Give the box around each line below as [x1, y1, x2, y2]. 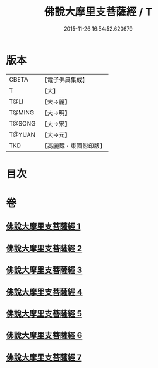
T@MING [9, 108, 35, 116]
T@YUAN [9, 130, 36, 139]
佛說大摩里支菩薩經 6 [6, 330, 83, 340]
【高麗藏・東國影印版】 [41, 141, 107, 150]
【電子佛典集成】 [41, 76, 89, 84]
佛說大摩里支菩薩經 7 [6, 352, 82, 362]
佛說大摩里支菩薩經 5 [6, 309, 83, 319]
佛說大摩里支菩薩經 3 [6, 265, 83, 275]
